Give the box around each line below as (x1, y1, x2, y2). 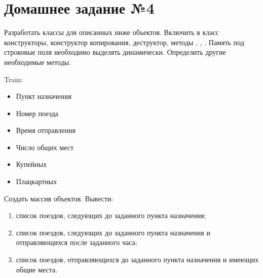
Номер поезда (16, 108, 59, 118)
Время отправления (16, 125, 76, 135)
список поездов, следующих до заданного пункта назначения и (16, 227, 210, 237)
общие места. (16, 264, 58, 274)
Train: (4, 74, 23, 84)
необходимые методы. (4, 56, 71, 67)
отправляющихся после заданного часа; (16, 237, 137, 248)
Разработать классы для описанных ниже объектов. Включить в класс (4, 27, 219, 38)
